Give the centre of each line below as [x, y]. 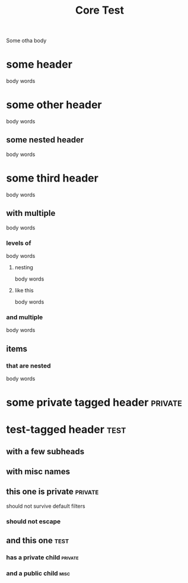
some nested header [45, 140]
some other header [54, 105]
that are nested [28, 365]
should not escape [34, 521]
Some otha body [26, 41]
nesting [24, 267]
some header [39, 64]
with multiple [31, 213]
